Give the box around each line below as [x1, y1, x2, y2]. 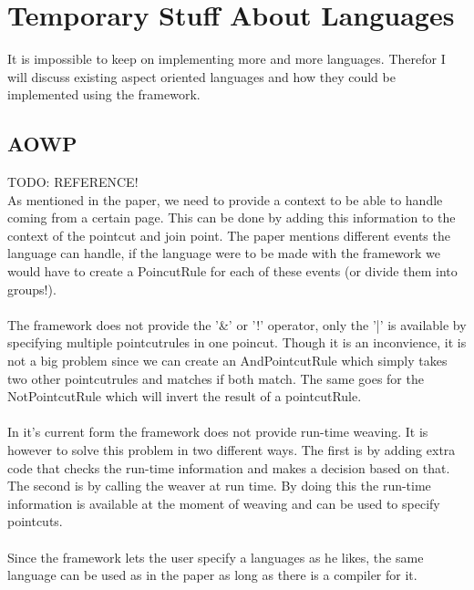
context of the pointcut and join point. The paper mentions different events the [7, 225, 450, 244]
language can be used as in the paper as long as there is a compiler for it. [7, 565, 417, 585]
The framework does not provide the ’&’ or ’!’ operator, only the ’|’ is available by [7, 315, 467, 334]
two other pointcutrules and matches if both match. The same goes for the [7, 368, 424, 388]
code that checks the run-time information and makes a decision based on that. [7, 458, 450, 477]
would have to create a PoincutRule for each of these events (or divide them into [7, 262, 458, 281]
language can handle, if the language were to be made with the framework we [7, 243, 440, 263]
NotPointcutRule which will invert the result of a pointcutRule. [7, 387, 362, 406]
